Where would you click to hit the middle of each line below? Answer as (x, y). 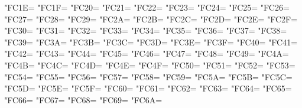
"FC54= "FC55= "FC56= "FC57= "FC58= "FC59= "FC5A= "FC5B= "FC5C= (148, 76)
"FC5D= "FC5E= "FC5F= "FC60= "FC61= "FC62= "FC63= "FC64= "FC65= (148, 88)
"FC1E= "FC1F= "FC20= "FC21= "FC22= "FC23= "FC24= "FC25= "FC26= (147, 7)
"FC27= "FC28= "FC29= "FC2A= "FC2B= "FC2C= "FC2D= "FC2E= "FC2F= (151, 19)
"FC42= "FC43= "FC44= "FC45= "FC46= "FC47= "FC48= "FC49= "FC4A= (147, 53)
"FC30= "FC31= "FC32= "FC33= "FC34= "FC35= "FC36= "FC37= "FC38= (146, 30)
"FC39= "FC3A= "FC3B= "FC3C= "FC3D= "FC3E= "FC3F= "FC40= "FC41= (151, 42)
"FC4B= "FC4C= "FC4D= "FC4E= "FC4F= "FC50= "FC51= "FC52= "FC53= (150, 65)
